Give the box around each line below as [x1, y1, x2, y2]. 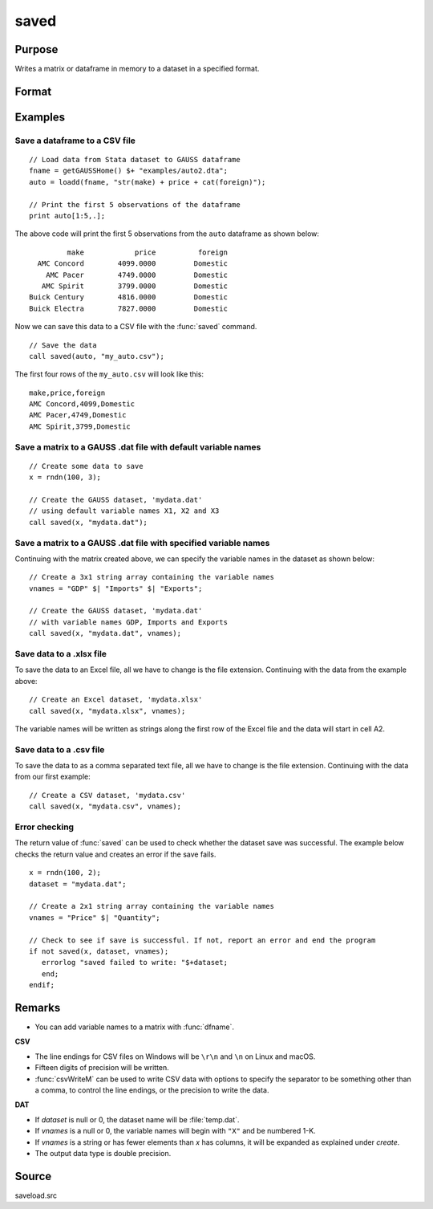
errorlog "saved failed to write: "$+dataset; [41, 958, 229, 967]
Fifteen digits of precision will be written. [34, 1063, 170, 1073]
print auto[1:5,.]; [29, 211, 106, 220]
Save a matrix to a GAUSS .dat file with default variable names [14, 442, 261, 453]
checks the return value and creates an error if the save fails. [14, 849, 216, 859]
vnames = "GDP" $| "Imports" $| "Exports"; [29, 584, 203, 593]
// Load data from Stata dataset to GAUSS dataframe [29, 155, 241, 165]
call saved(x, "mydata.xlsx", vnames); [29, 706, 186, 715]
